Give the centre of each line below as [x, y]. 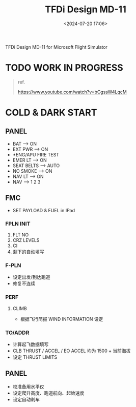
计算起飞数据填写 [31, 344]
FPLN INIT [18, 223]
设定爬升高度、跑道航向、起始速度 [48, 393]
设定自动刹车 [26, 399]
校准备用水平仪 [28, 386]
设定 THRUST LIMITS [35, 357]
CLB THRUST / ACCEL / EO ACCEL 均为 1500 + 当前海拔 [72, 351]
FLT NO [21, 235]
